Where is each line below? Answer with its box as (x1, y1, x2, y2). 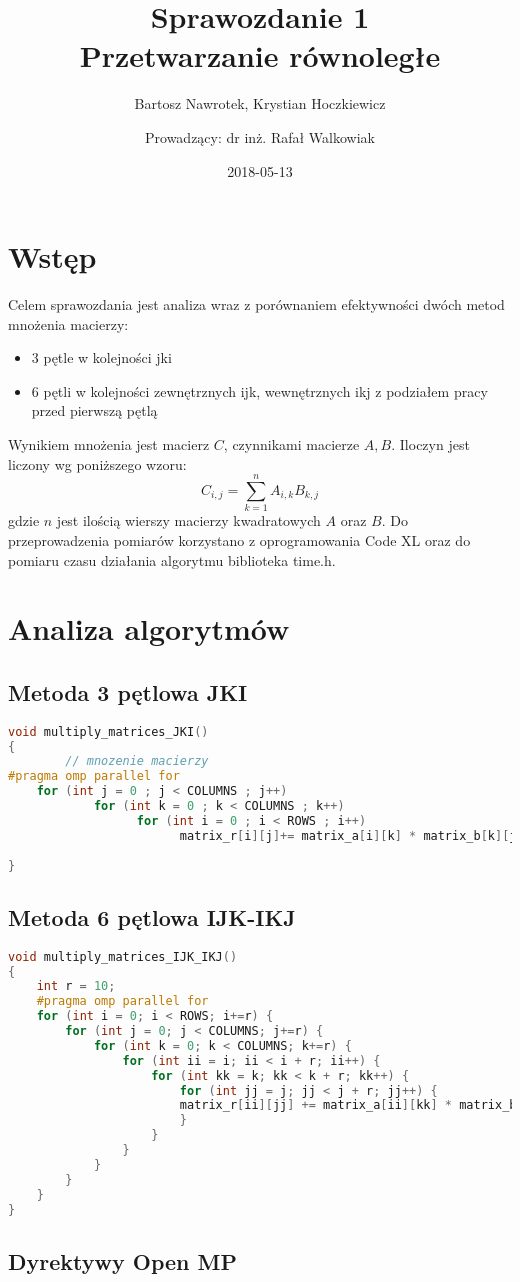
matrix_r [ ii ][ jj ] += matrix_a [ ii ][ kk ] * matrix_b (179, 1098, 517, 1113)
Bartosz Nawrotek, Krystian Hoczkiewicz (134, 93, 386, 114)
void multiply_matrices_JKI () (8, 724, 209, 739)
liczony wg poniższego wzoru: (8, 453, 187, 474)
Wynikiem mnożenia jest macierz (8, 434, 210, 454)
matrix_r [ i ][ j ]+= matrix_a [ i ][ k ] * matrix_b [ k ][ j (179, 828, 517, 843)
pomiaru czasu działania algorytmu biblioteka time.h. (8, 549, 336, 570)
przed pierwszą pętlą (31, 400, 158, 421)
